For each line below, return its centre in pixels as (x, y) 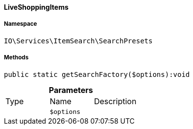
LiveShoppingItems (36, 7)
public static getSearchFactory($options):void (97, 74)
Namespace (21, 24)
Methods (16, 58)
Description (115, 101)
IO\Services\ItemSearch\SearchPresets (78, 41)
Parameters (71, 90)
